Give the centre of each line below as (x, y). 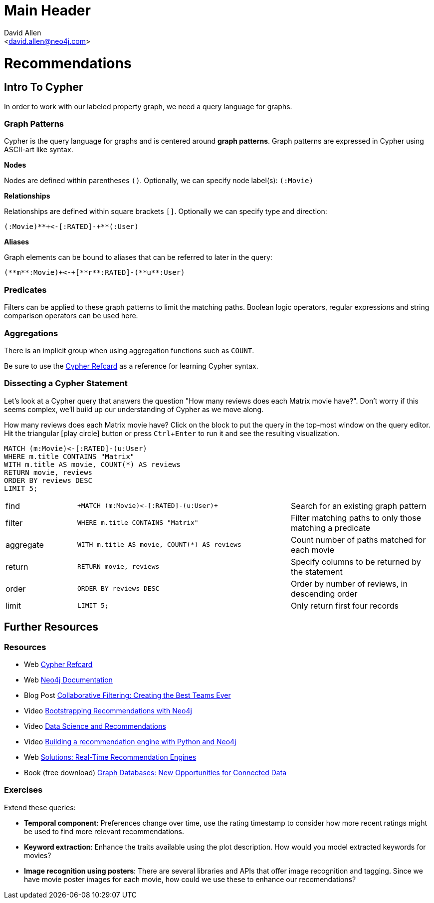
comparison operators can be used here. (71, 316)
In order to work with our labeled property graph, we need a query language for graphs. (148, 106)
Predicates (25, 290)
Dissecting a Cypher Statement (66, 383)
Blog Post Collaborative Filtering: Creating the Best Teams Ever (127, 695)
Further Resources (51, 627)
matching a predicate (330, 528)
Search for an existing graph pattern (358, 506)
